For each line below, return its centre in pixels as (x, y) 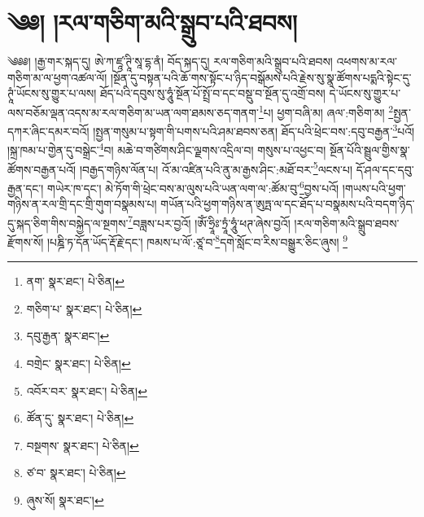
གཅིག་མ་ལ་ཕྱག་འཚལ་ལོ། (57, 77)
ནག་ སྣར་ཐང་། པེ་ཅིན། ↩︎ (75, 281)
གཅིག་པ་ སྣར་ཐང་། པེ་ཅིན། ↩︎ (84, 308)
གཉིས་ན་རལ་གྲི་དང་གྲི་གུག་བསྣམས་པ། (82, 204)
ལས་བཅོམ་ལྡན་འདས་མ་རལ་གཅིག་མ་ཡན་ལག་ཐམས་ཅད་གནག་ (133, 112)
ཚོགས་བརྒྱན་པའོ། (42, 169)
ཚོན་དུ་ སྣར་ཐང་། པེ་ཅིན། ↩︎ (80, 418)
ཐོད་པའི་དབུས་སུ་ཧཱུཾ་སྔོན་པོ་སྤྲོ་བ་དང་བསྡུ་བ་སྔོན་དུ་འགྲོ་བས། (213, 93)
